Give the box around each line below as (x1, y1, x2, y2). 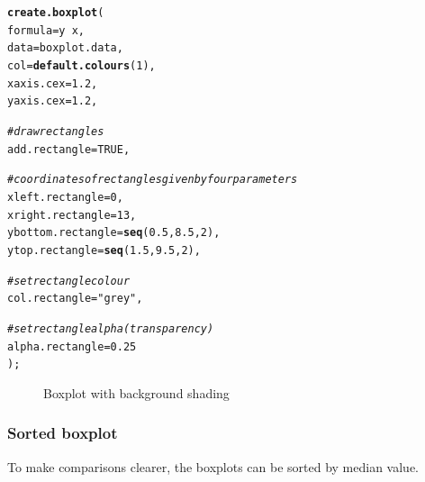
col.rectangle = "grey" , (7, 292, 143, 305)
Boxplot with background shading (43, 383, 230, 402)
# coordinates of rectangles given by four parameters (7, 173, 298, 186)
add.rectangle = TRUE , (7, 142, 131, 156)
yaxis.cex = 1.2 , (7, 95, 98, 108)
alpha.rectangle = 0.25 (7, 340, 137, 353)
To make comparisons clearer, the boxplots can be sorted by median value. (7, 457, 419, 476)
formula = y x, (7, 23, 85, 37)
